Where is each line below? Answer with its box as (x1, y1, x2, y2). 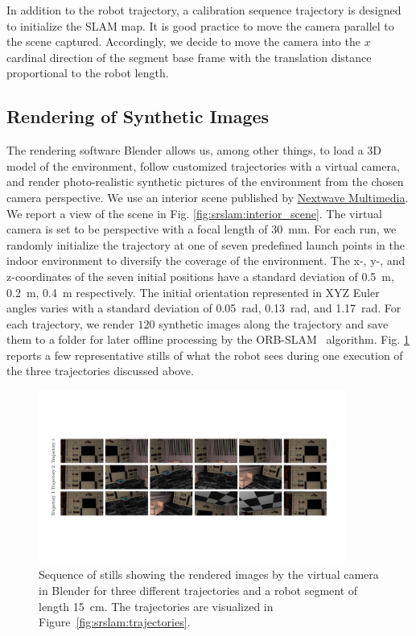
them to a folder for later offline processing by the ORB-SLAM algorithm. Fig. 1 (6, 331, 410, 348)
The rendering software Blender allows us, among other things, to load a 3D (6, 142, 381, 159)
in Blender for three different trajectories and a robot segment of (39, 581, 358, 598)
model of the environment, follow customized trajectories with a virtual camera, (6, 157, 400, 174)
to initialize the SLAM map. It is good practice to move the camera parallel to (6, 17, 394, 34)
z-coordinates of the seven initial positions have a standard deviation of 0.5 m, (6, 267, 394, 284)
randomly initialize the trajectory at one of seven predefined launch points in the (6, 236, 406, 253)
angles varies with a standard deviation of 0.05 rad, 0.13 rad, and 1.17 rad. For (6, 299, 402, 316)
